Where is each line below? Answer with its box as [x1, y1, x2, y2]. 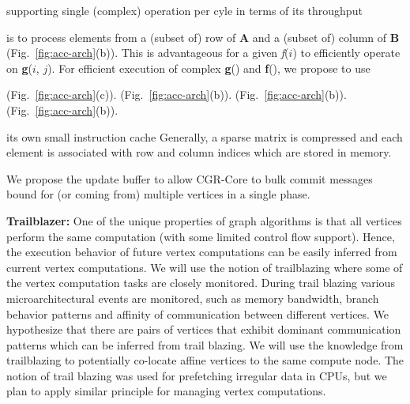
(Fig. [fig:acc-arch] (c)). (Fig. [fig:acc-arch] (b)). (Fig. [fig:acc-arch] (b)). [6, 86, 347, 103]
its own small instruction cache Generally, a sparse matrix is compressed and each [6, 128, 403, 145]
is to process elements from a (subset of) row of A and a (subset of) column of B [6, 28, 400, 45]
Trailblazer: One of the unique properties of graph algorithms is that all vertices [6, 212, 402, 228]
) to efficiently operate [292, 44, 401, 61]
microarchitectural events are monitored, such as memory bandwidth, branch [6, 289, 379, 306]
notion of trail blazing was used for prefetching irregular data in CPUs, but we [6, 367, 387, 383]
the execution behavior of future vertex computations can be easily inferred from [6, 244, 397, 260]
